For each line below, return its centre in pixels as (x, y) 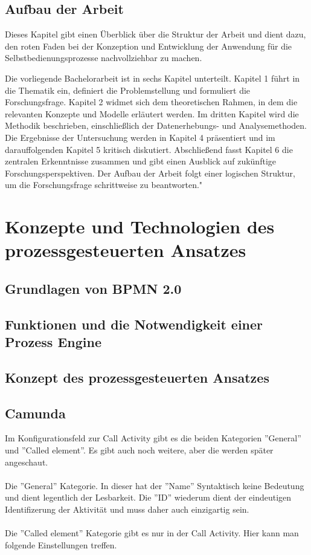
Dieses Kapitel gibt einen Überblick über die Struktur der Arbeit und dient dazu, (155, 34)
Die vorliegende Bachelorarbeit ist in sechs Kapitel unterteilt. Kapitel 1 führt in (152, 78)
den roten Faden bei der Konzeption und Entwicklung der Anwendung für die (149, 46)
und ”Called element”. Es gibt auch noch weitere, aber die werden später (139, 450)
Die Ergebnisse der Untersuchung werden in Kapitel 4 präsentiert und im (140, 137)
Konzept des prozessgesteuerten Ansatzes (137, 377)
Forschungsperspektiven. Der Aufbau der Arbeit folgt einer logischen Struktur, (150, 173)
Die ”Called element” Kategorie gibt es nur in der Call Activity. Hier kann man (152, 533)
